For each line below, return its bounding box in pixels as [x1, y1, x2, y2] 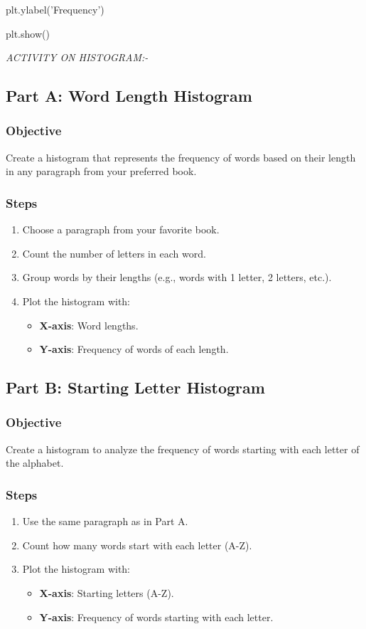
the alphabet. [6, 455, 64, 470]
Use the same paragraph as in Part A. [22, 514, 188, 529]
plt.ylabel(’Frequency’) [6, 2, 104, 16]
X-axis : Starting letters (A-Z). [39, 585, 174, 600]
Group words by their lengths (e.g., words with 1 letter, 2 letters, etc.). [22, 270, 332, 285]
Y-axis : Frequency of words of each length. [39, 342, 229, 356]
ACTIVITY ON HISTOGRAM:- [6, 50, 149, 65]
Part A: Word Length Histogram [6, 85, 252, 107]
